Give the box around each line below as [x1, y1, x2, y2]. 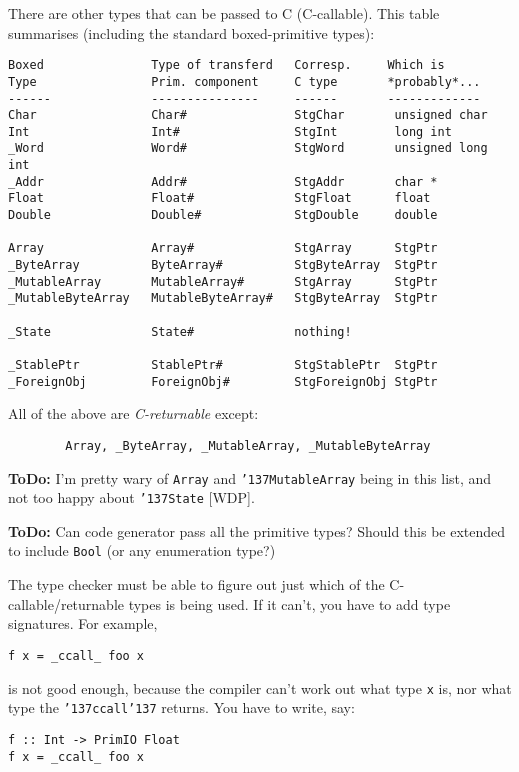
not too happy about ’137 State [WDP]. [8, 487, 255, 508]
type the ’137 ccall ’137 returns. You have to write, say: [8, 697, 355, 718]
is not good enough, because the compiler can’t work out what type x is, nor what [8, 677, 512, 698]
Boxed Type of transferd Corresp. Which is [8, 58, 445, 73]
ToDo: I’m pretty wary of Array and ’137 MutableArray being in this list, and [8, 467, 492, 488]
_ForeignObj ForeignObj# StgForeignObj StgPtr [8, 374, 438, 389]
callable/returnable [8, 593, 124, 614]
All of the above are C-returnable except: [8, 403, 259, 424]
